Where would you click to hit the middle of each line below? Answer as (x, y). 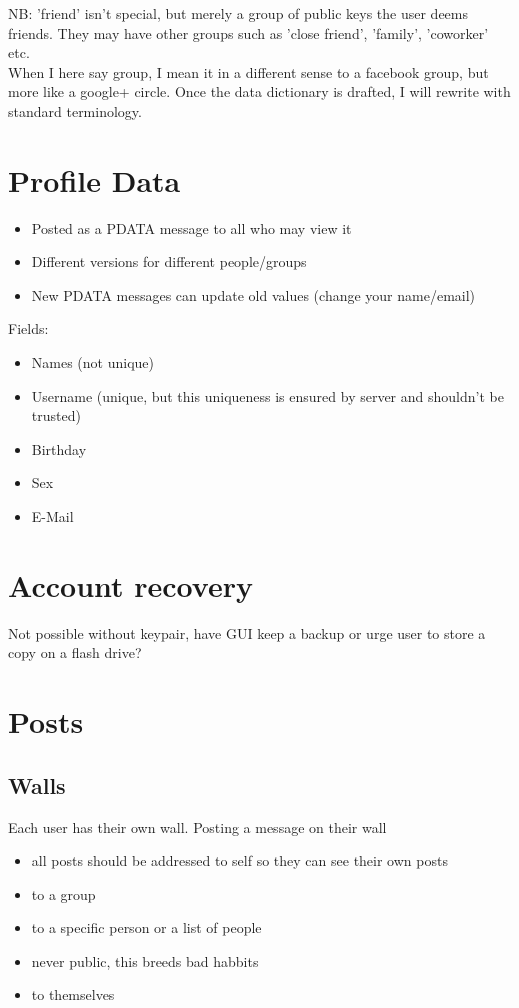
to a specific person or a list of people (146, 927)
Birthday (59, 448)
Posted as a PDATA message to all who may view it (191, 227)
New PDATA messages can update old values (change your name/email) (253, 294)
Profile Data (94, 179)
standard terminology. (75, 110)
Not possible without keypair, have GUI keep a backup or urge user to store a (247, 632)
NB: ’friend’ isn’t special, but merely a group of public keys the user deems (238, 13)
